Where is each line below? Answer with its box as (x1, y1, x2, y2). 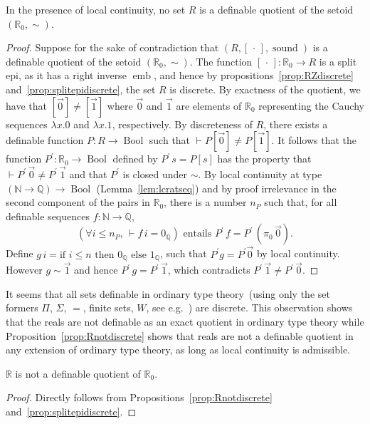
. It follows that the (271, 133, 357, 148)
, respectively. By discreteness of (112, 116, 253, 131)
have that (6, 98, 47, 113)
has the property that (217, 151, 312, 166)
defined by (112, 151, 158, 166)
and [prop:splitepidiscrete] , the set (6, 81, 156, 96)
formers (6, 300, 38, 315)
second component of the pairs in (6, 195, 150, 210)
